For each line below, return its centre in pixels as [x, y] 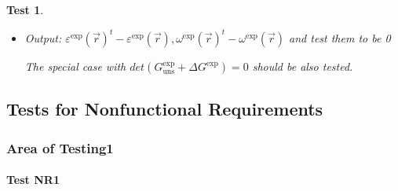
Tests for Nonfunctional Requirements [165, 109]
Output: [43, 38]
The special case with [75, 66]
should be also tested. [303, 66]
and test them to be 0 [340, 38]
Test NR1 [33, 180]
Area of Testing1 [60, 147]
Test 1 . [25, 9]
